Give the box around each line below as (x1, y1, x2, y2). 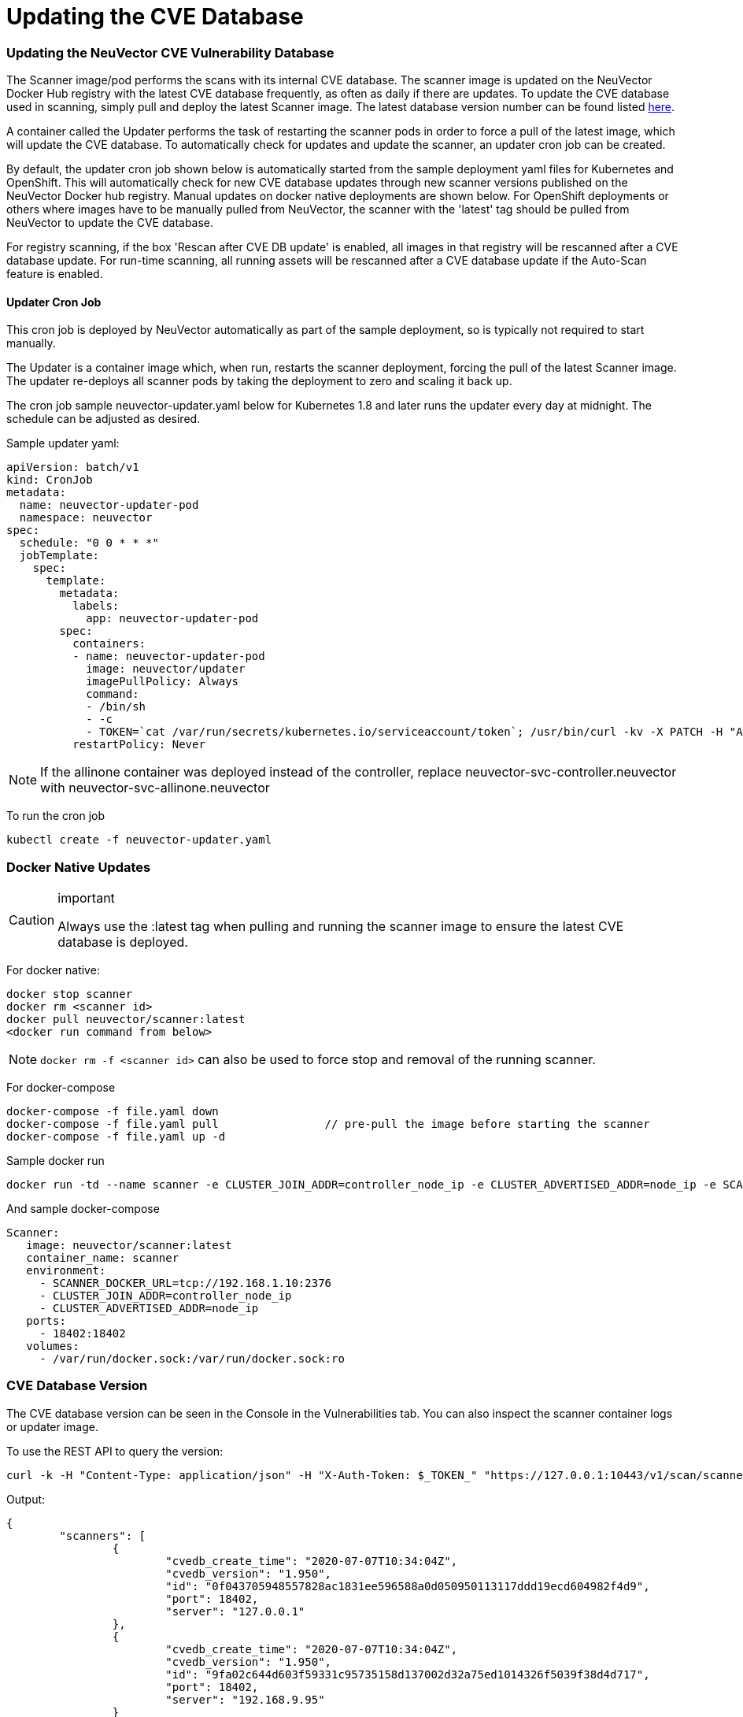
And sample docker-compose (6, 1202, 160, 1216)
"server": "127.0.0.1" (165, 1604, 305, 1618)
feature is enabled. (6, 267, 103, 281)
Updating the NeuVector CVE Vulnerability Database (6, 44, 335, 61)
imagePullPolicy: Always (86, 675, 239, 688)
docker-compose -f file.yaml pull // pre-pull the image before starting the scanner (6, 1118, 650, 1131)
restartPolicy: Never (72, 738, 205, 751)
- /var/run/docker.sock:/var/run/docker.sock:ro (39, 1352, 345, 1366)
